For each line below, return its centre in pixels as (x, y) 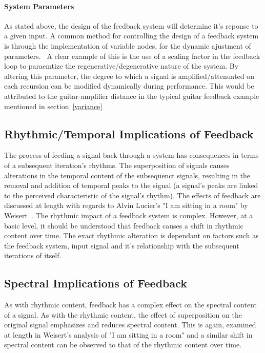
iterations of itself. (33, 255)
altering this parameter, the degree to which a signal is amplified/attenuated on (129, 76)
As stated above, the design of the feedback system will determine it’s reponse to (131, 25)
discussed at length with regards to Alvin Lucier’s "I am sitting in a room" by (126, 205)
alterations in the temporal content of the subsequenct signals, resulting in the (127, 175)
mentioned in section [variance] (53, 106)
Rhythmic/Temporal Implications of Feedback (129, 133)
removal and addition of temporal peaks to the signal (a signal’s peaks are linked (131, 185)
